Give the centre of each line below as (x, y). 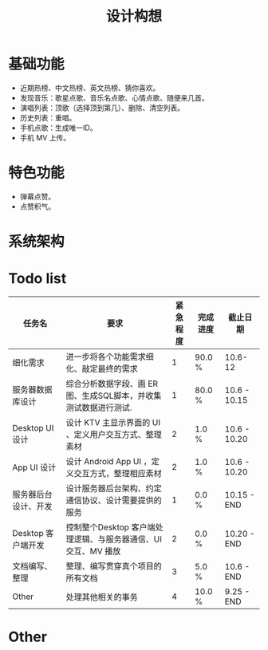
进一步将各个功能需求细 (110, 357)
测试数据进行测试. (99, 408)
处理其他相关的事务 (102, 597)
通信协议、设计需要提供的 (114, 500)
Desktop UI (33, 428)
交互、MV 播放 (93, 551)
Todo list (37, 279)
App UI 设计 (34, 467)
